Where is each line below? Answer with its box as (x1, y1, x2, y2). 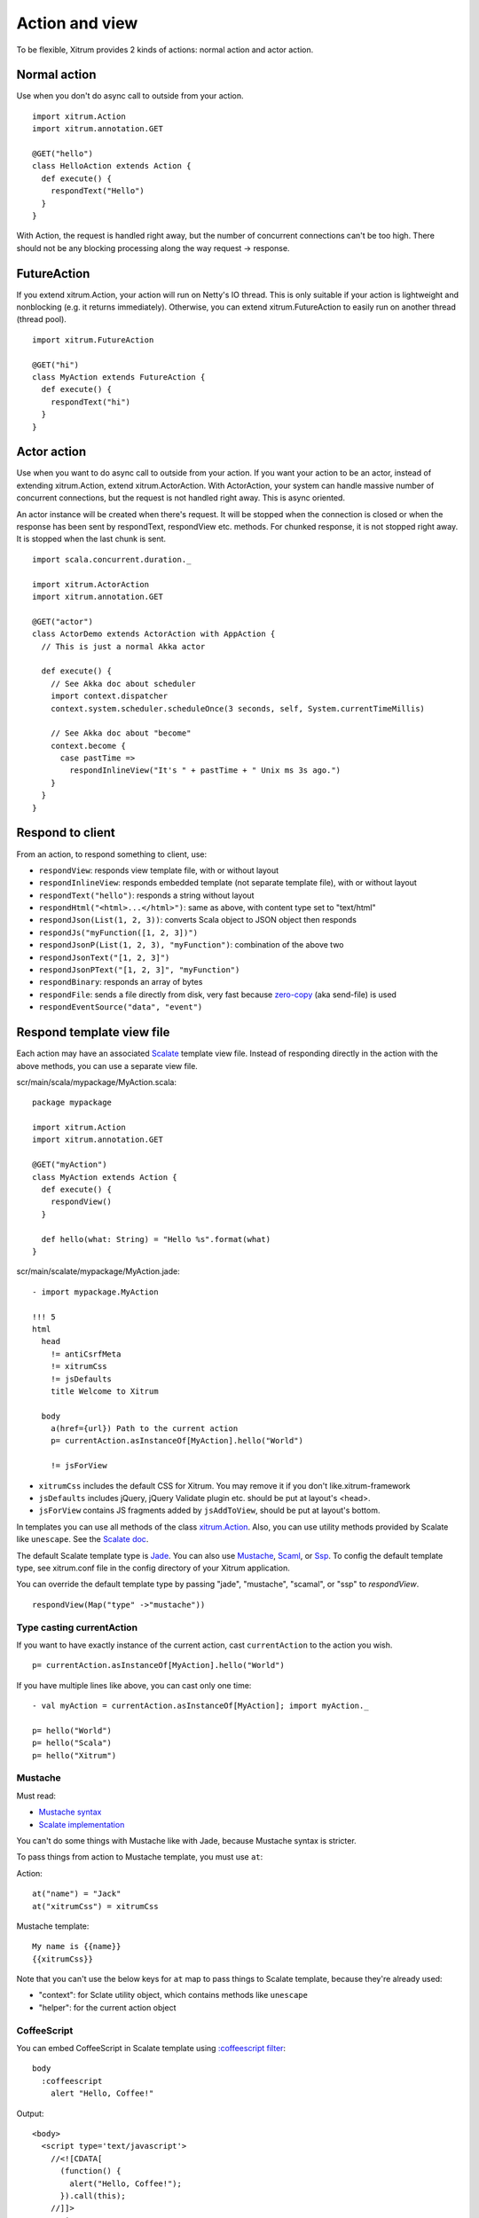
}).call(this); (59, 2190, 126, 2200)
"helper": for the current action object (38, 2002, 177, 2013)
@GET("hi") (32, 359, 80, 370)
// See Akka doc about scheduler (50, 679, 197, 688)
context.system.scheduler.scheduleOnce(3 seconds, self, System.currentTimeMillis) (50, 704, 426, 713)
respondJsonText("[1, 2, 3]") (38, 952, 170, 963)
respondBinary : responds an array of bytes (38, 977, 203, 987)
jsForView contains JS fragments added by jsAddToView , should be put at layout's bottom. (38, 1505, 381, 1516)
